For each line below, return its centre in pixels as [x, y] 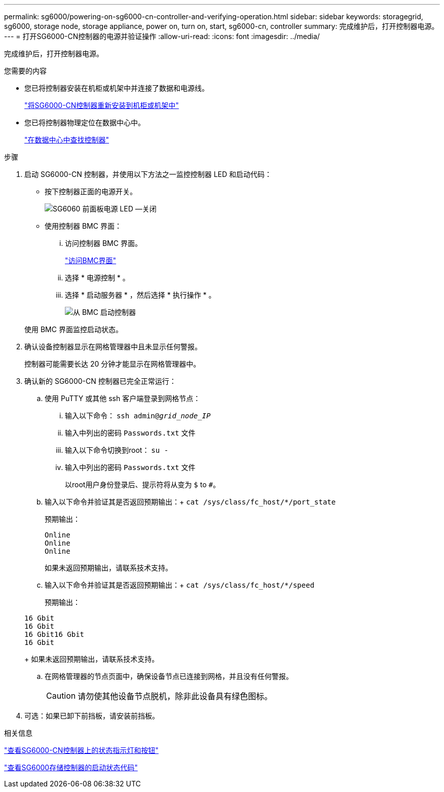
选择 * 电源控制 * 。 [97, 278]
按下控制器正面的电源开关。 [91, 191]
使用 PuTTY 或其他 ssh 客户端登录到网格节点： [123, 398]
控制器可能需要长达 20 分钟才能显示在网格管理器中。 [113, 364]
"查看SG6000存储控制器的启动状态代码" [71, 767]
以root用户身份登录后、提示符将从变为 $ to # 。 [142, 484]
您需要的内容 [25, 71]
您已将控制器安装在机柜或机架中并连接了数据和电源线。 [117, 88]
